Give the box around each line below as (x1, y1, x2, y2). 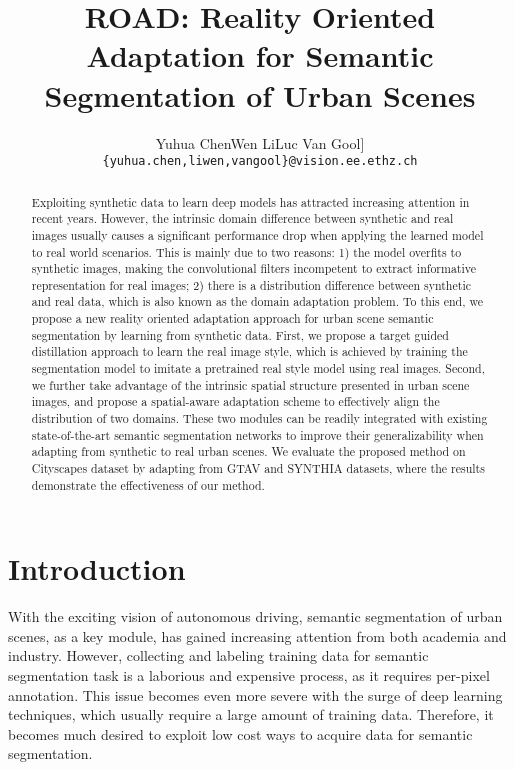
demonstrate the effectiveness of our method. (31, 476, 265, 493)
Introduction (8, 548, 186, 589)
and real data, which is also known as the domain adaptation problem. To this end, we (31, 293, 483, 310)
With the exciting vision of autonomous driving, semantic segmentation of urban (8, 606, 503, 627)
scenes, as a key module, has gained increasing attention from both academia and (8, 625, 507, 646)
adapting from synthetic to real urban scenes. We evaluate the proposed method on (31, 443, 466, 460)
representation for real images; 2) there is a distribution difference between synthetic (31, 276, 471, 293)
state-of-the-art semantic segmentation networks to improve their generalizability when (31, 426, 484, 443)
